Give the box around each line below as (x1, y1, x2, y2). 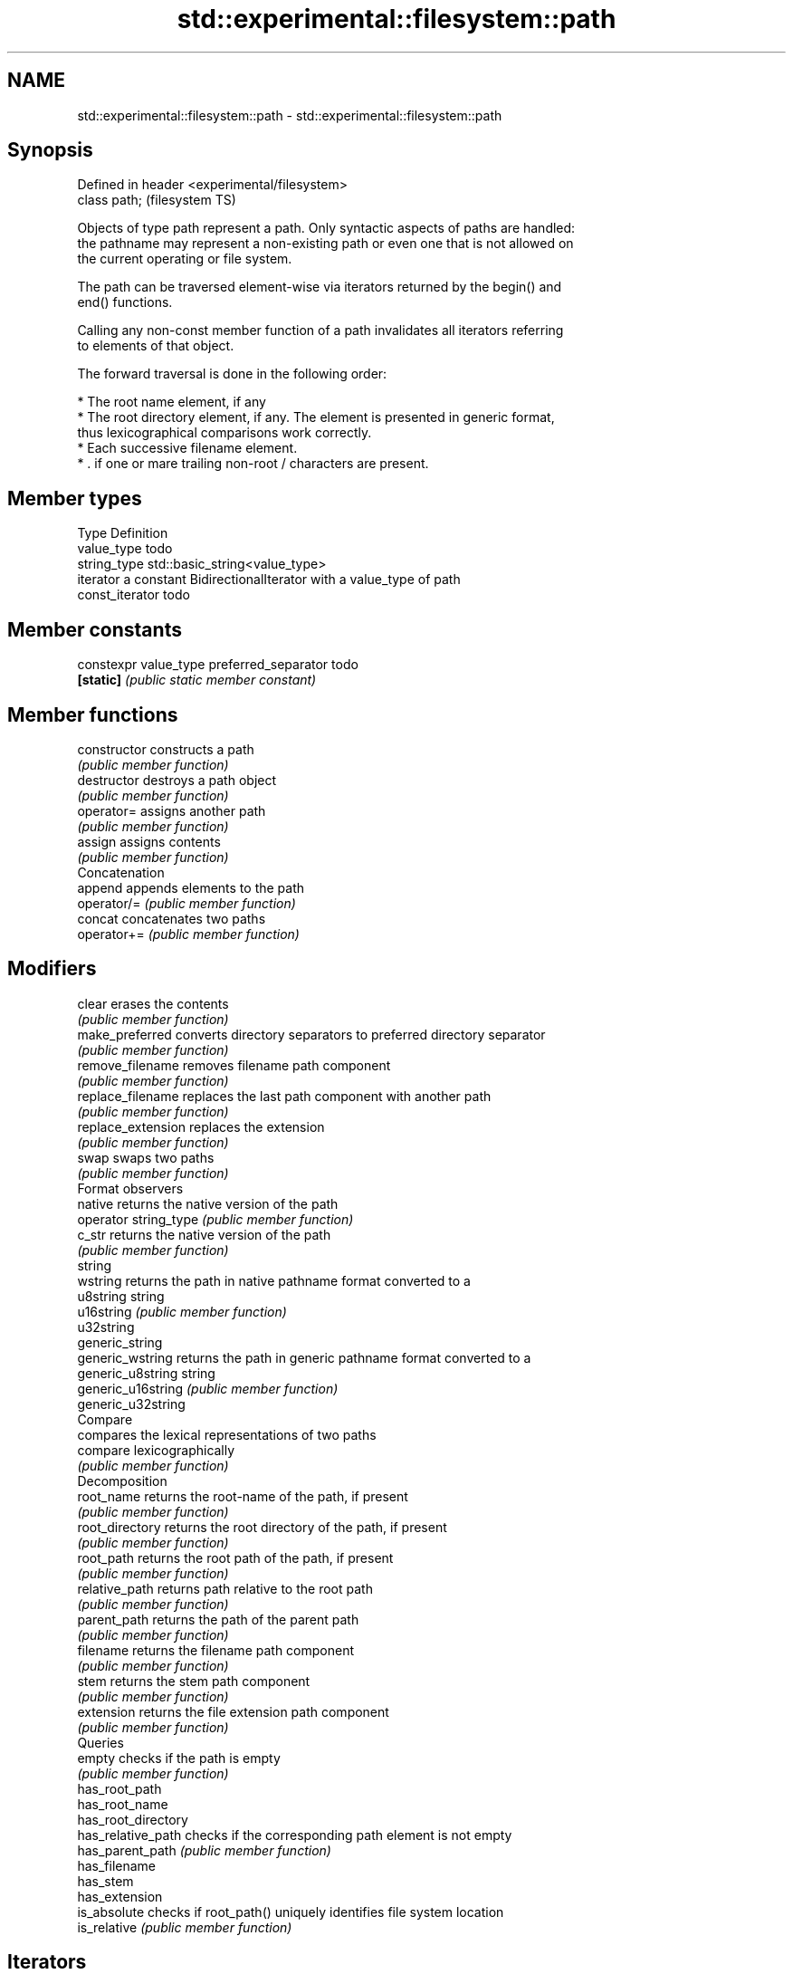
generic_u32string (77, 1395, 186, 1412)
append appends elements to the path (77, 879, 305, 896)
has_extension (77, 1888, 163, 1904)
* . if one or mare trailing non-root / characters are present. (77, 455, 429, 472)
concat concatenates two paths (77, 910, 266, 926)
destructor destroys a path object (77, 771, 277, 788)
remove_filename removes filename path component (77, 1057, 391, 1073)
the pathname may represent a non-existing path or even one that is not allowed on (77, 235, 574, 252)
